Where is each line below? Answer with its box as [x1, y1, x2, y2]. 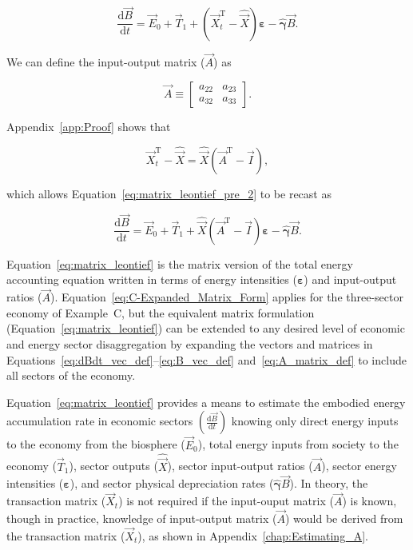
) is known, [342, 492, 397, 509]
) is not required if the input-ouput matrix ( [118, 492, 334, 509]
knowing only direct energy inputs [231, 412, 399, 429]
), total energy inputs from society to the [197, 436, 399, 452]
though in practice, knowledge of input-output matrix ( [6, 510, 277, 527]
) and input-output [304, 271, 397, 288]
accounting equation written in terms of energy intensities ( [6, 271, 297, 288]
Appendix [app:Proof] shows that [6, 118, 171, 134]
